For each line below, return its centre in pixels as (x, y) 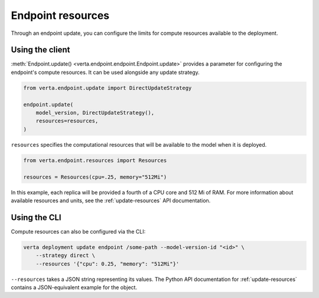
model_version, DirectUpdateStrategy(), (95, 113)
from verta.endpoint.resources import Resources (95, 160)
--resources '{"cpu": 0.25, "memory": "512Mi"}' (108, 264)
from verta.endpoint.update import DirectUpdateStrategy (108, 88)
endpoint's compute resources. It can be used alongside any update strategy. (105, 72)
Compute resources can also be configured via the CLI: (78, 231)
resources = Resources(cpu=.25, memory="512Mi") (95, 177)
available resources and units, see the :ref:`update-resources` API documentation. (111, 200)
